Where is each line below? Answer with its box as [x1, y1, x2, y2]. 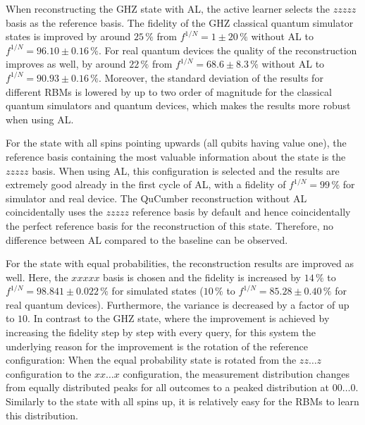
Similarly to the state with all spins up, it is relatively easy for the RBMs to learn [6, 394, 359, 409]
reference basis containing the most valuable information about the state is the [6, 149, 346, 164]
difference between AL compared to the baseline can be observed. [6, 232, 288, 247]
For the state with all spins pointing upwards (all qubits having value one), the [6, 135, 347, 150]
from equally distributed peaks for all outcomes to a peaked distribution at [6, 380, 330, 395]
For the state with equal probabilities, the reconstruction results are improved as [6, 256, 354, 271]
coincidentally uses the [6, 204, 103, 219]
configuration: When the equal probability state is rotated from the [6, 352, 297, 367]
